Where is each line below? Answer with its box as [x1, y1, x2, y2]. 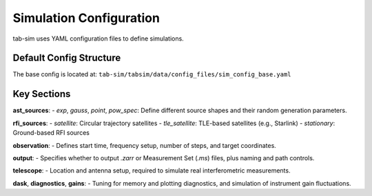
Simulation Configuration [12, 10, 160, 25]
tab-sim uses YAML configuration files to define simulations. [12, 34, 184, 43]
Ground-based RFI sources [12, 129, 90, 137]
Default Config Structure [12, 52, 121, 64]
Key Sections [12, 88, 71, 100]
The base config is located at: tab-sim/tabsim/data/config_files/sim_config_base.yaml [12, 70, 291, 78]
